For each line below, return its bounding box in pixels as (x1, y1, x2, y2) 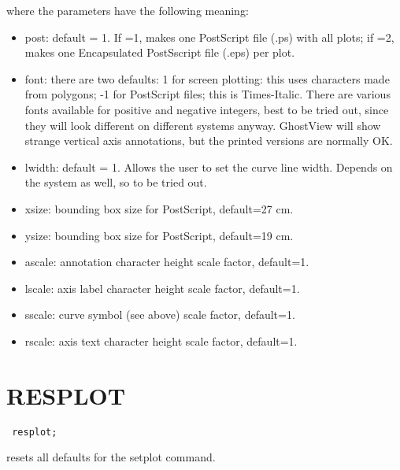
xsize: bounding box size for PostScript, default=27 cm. (24, 200, 294, 216)
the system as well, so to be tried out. (24, 174, 207, 191)
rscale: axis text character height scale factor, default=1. (24, 332, 298, 349)
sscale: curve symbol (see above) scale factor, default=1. (24, 306, 295, 323)
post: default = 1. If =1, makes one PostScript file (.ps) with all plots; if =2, (24, 28, 394, 45)
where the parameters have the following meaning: (6, 2, 249, 18)
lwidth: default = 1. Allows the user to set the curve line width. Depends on (24, 158, 393, 175)
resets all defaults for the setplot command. (6, 449, 216, 465)
